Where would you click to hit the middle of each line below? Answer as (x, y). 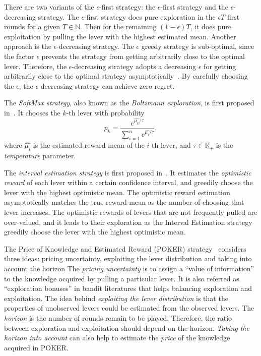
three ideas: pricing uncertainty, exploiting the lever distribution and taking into (128, 258)
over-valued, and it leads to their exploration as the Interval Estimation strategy (128, 222)
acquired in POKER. (36, 347)
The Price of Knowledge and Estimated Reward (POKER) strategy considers (125, 248)
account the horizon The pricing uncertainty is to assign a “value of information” (129, 268)
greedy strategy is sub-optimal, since (198, 46)
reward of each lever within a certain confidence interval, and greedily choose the (128, 182)
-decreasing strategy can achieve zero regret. (107, 85)
